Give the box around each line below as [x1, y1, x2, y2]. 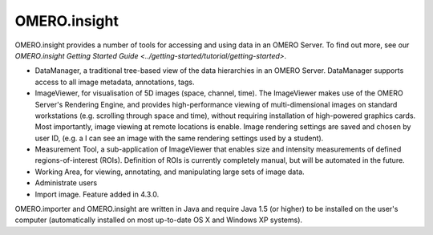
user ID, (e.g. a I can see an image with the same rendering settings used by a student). [34, 133, 324, 143]
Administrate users [34, 178, 98, 188]
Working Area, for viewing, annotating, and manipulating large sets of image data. [34, 167, 305, 176]
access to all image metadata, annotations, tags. [34, 77, 195, 87]
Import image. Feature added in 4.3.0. [34, 189, 160, 199]
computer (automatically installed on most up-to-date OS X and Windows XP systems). [14, 215, 303, 225]
